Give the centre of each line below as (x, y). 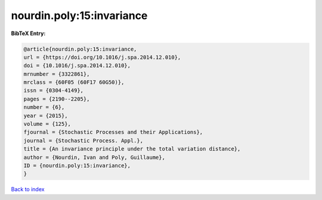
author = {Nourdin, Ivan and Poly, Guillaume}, (94, 157)
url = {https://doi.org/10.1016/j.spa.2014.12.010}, (102, 57)
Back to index (28, 189)
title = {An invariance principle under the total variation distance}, (132, 149)
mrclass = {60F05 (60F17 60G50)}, (74, 82)
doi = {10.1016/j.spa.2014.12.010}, (77, 66)
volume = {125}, (47, 124)
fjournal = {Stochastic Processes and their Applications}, (113, 132)
